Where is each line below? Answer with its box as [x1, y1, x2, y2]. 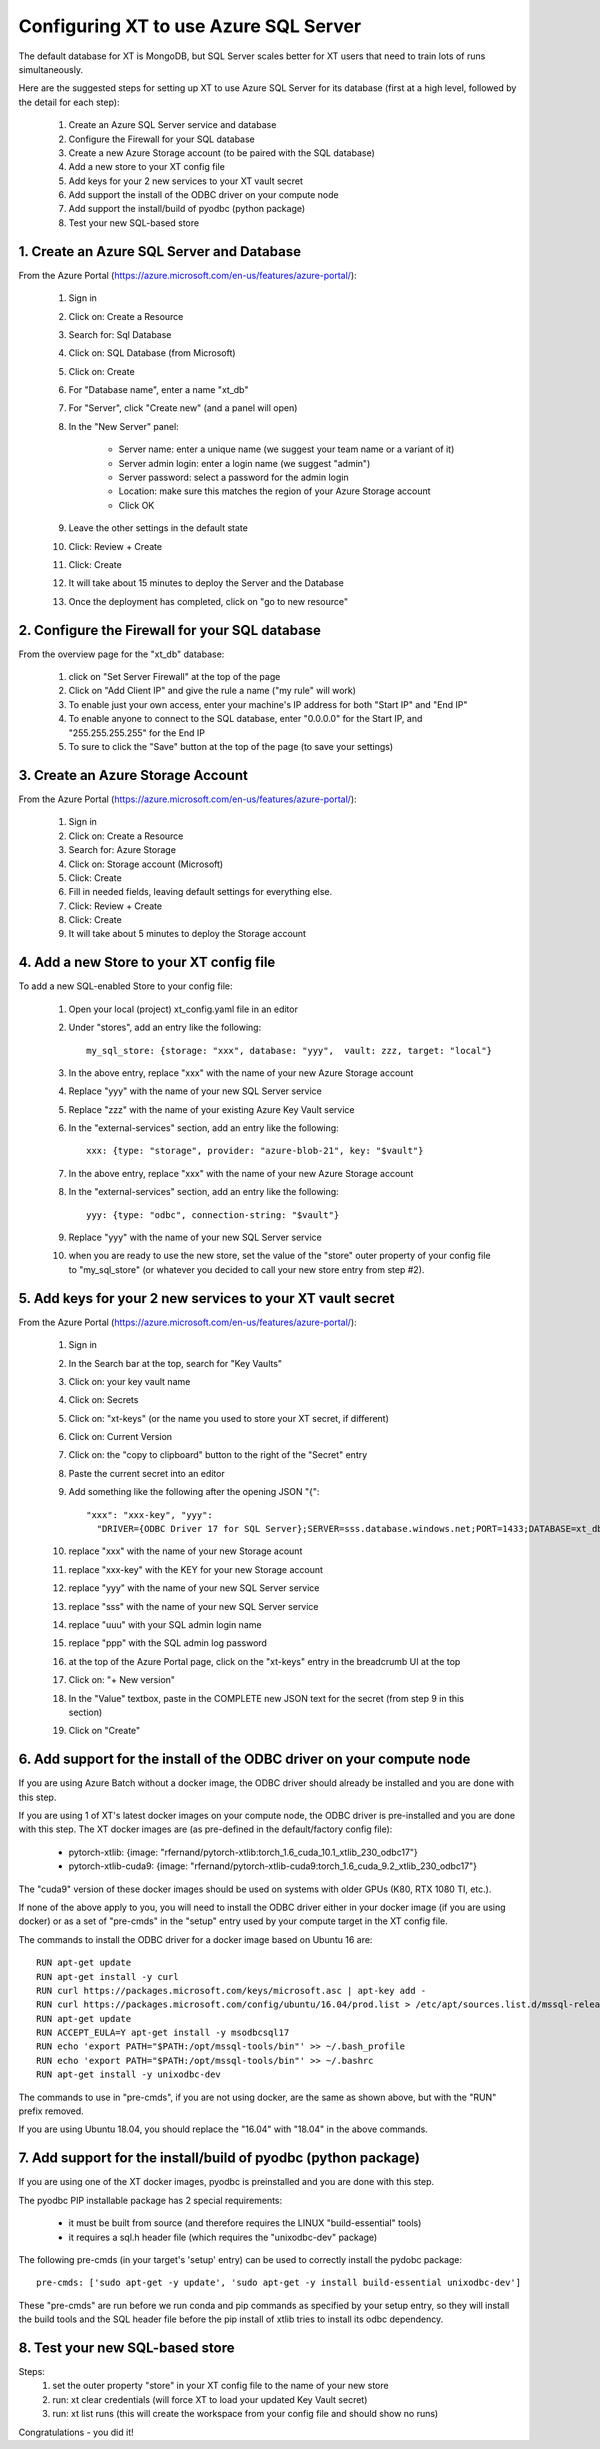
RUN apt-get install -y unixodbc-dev [36, 2069, 222, 2080]
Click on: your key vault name [68, 1375, 191, 1387]
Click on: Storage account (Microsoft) [68, 858, 224, 870]
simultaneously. [18, 63, 84, 75]
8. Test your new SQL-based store [18, 2339, 235, 2356]
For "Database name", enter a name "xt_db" [68, 384, 249, 396]
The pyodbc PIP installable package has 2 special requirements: [18, 2194, 283, 2206]
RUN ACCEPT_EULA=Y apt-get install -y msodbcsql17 [36, 2027, 290, 2039]
